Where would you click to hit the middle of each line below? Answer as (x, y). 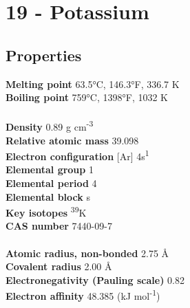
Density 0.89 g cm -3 (50, 126)
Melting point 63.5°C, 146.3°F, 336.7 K (93, 84)
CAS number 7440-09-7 (59, 226)
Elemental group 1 (50, 169)
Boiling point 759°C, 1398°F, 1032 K (87, 97)
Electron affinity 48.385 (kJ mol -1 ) (83, 295)
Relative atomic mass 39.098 (72, 140)
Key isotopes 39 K (46, 211)
